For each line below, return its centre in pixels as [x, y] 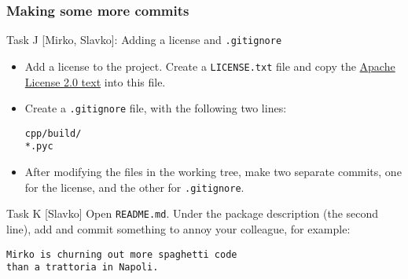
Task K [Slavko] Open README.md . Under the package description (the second [193, 213]
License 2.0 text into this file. [95, 81]
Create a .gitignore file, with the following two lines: [156, 108]
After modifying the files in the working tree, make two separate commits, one [213, 172]
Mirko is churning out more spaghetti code [122, 254]
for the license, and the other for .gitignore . [134, 187]
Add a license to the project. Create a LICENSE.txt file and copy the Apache [210, 66]
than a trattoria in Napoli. [83, 268]
